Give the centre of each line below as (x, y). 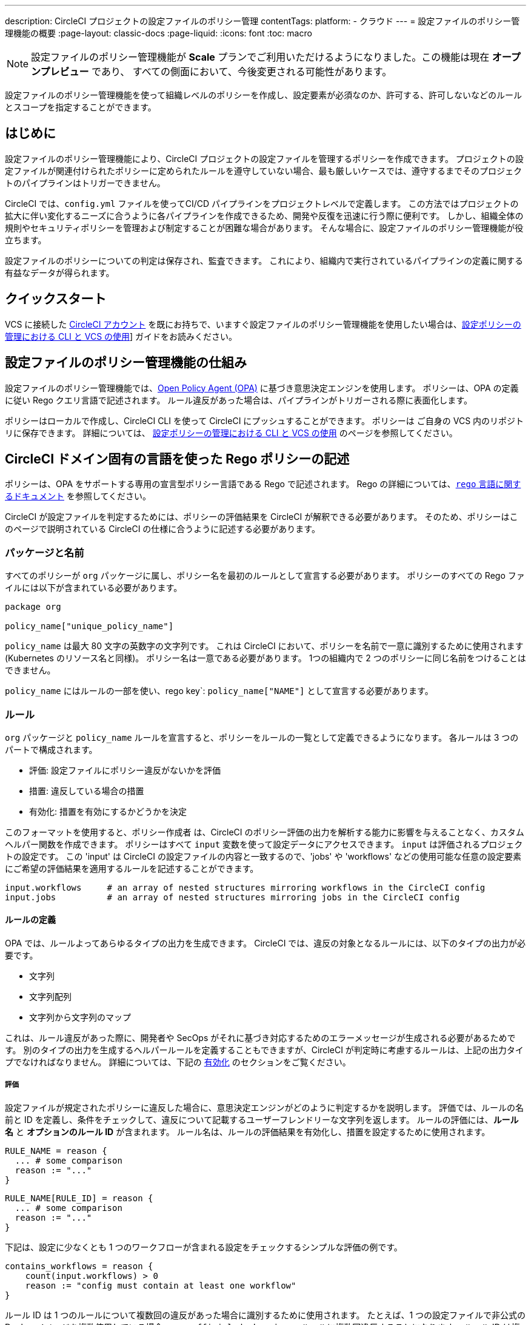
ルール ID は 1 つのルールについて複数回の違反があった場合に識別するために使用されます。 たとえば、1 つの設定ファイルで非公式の (265, 1315)
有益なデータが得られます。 (60, 272)
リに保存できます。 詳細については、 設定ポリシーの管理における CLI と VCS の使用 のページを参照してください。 (231, 433)
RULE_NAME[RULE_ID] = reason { (79, 1198)
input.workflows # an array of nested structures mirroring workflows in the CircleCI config (245, 887)
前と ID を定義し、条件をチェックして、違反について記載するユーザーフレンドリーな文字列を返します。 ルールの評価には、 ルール (262, 1119)
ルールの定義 (30, 920)
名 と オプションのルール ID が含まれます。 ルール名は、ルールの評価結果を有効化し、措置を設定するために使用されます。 (248, 1131)
